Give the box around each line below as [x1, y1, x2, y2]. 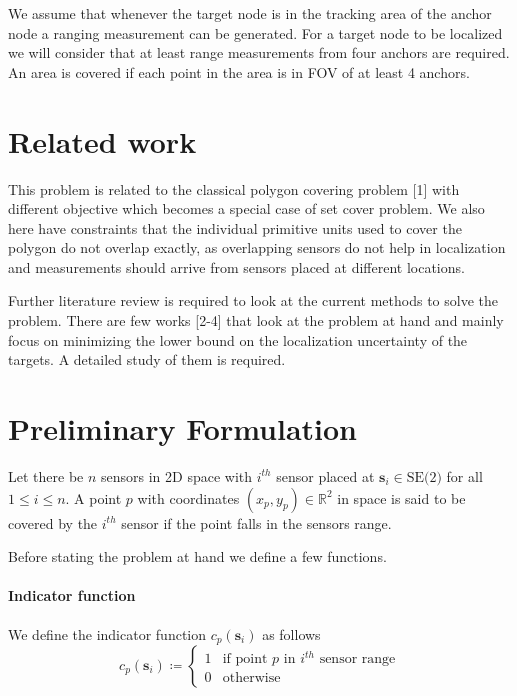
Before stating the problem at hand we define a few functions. [8, 546, 387, 567]
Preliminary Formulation [8, 408, 357, 449]
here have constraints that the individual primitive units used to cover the [8, 217, 462, 238]
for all [446, 465, 483, 486]
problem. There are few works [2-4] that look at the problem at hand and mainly [8, 310, 504, 331]
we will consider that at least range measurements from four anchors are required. [8, 42, 510, 63]
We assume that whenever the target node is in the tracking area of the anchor [8, 3, 492, 23]
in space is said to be [337, 487, 466, 508]
